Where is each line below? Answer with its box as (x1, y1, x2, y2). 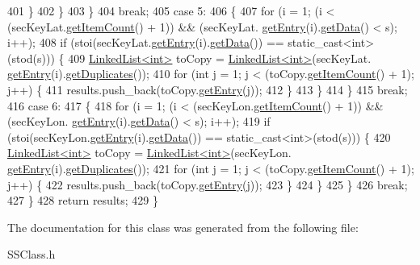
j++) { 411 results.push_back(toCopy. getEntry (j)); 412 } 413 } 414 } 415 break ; (7, 81, 408, 97)
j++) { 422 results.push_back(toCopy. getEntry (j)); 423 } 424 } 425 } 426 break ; (7, 176, 408, 193)
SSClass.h (7, 246, 56, 263)
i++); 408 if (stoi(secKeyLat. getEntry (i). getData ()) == (7, 34, 284, 51)
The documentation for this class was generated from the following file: (7, 218, 359, 235)
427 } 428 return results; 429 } (7, 192, 158, 209)
